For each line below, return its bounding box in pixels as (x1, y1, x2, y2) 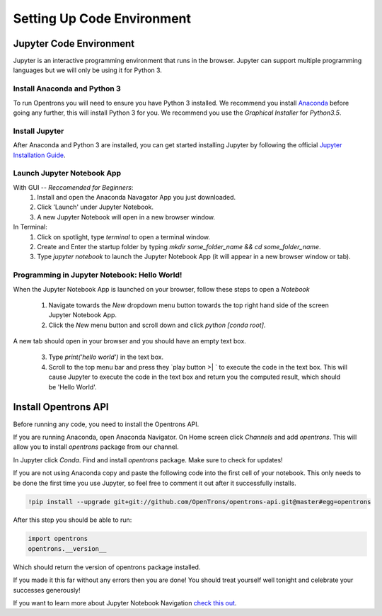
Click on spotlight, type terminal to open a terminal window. (37, 232, 211, 241)
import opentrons (28, 535, 88, 543)
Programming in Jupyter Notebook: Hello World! (13, 270, 183, 280)
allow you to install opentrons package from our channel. (13, 443, 180, 451)
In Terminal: (13, 223, 47, 232)
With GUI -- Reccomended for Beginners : (13, 183, 134, 191)
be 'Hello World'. (48, 382, 97, 391)
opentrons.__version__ (28, 544, 107, 552)
